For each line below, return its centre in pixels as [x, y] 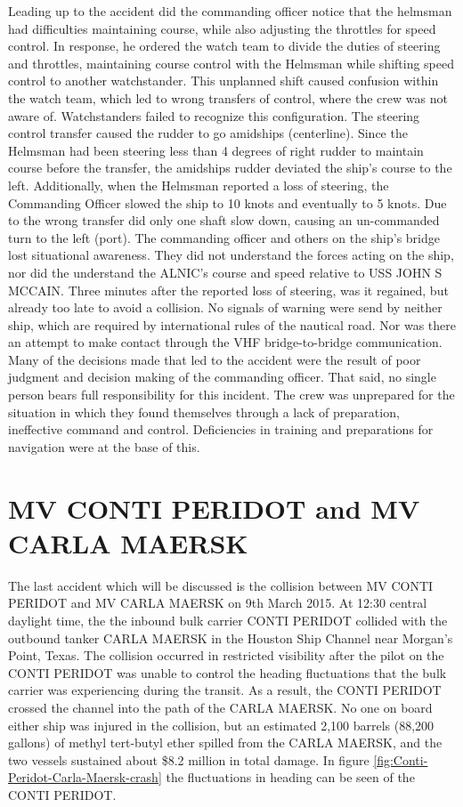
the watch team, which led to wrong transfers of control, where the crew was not [228, 97]
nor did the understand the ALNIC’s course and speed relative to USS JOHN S [225, 272]
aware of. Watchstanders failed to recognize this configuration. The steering [214, 115]
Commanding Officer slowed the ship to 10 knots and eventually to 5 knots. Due [227, 202]
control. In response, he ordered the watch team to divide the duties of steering [224, 46]
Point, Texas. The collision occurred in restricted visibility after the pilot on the [226, 655]
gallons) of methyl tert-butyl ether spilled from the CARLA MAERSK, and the [225, 742]
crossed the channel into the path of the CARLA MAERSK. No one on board [220, 707]
